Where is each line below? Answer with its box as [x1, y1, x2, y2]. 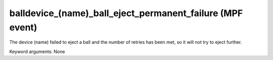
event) [9, 22, 37, 33]
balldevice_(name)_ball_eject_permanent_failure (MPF [9, 8, 243, 19]
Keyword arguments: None [9, 48, 65, 54]
